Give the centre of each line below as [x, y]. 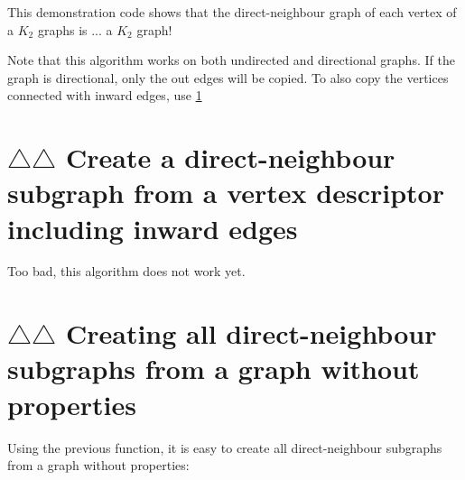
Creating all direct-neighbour [251, 333]
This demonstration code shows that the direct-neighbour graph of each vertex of [232, 12]
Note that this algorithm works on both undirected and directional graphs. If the [231, 60]
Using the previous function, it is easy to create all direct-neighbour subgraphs [225, 447]
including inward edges [153, 228]
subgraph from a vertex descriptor [226, 193]
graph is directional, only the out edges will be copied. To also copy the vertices [228, 77]
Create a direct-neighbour [230, 157]
